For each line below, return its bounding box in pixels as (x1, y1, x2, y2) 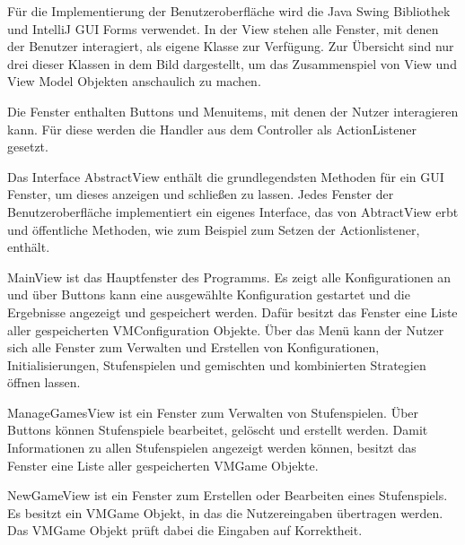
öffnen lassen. (7, 373, 81, 392)
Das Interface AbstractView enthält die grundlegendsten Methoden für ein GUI (7, 167, 444, 186)
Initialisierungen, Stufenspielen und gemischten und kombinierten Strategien (7, 355, 426, 374)
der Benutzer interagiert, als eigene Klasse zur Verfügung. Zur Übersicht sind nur (7, 37, 454, 56)
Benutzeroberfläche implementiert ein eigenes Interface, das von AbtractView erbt (7, 202, 459, 221)
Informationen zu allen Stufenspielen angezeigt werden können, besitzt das (7, 438, 417, 457)
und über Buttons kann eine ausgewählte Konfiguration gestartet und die (7, 285, 410, 304)
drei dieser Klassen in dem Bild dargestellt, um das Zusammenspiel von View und (7, 54, 457, 73)
